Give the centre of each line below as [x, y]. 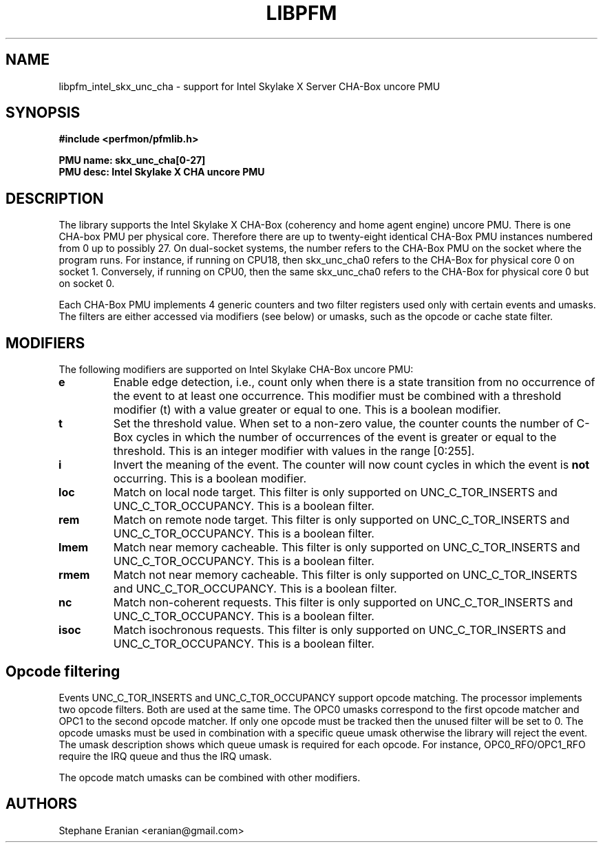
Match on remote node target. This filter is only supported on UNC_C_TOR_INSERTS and [341, 520]
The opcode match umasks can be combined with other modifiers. [210, 777]
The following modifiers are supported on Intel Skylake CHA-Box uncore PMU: [236, 370]
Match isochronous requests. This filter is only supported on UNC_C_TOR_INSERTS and [339, 630]
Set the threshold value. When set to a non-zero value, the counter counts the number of [343, 424]
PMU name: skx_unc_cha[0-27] [132, 160]
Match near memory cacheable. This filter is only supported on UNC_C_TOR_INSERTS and [347, 548]
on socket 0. [87, 284]
